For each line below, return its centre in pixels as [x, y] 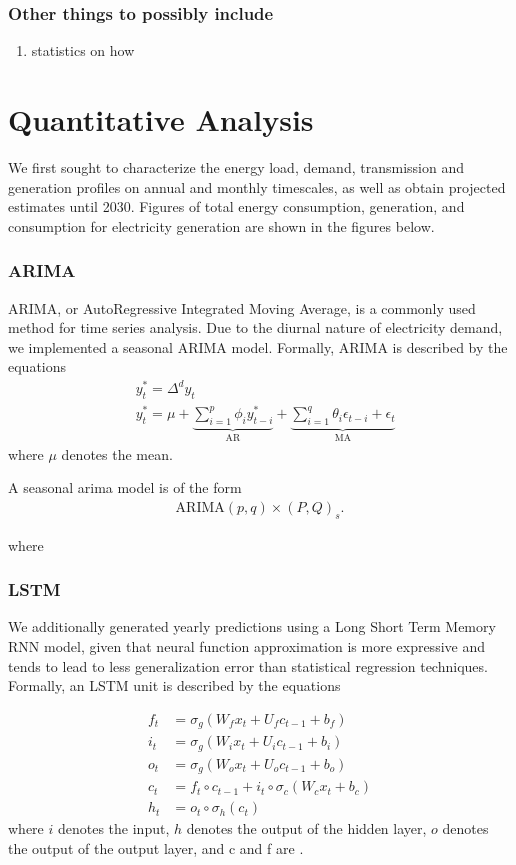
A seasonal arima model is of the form [125, 487]
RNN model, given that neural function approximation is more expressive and [246, 646]
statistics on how [83, 50]
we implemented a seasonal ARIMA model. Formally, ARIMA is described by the [258, 346]
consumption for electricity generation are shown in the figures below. [221, 225]
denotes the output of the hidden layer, [306, 828]
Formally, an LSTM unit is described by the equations [174, 685]
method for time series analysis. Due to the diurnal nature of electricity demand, [255, 327]
